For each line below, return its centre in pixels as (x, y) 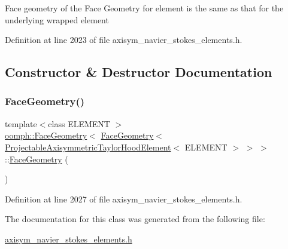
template (21, 123)
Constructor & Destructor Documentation (139, 72)
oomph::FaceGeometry (46, 135)
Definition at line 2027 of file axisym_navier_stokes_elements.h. (124, 199)
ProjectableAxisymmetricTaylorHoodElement (88, 147)
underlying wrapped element (57, 19)
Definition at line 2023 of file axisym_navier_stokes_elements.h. (124, 40)
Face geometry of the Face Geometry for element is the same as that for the (144, 8)
